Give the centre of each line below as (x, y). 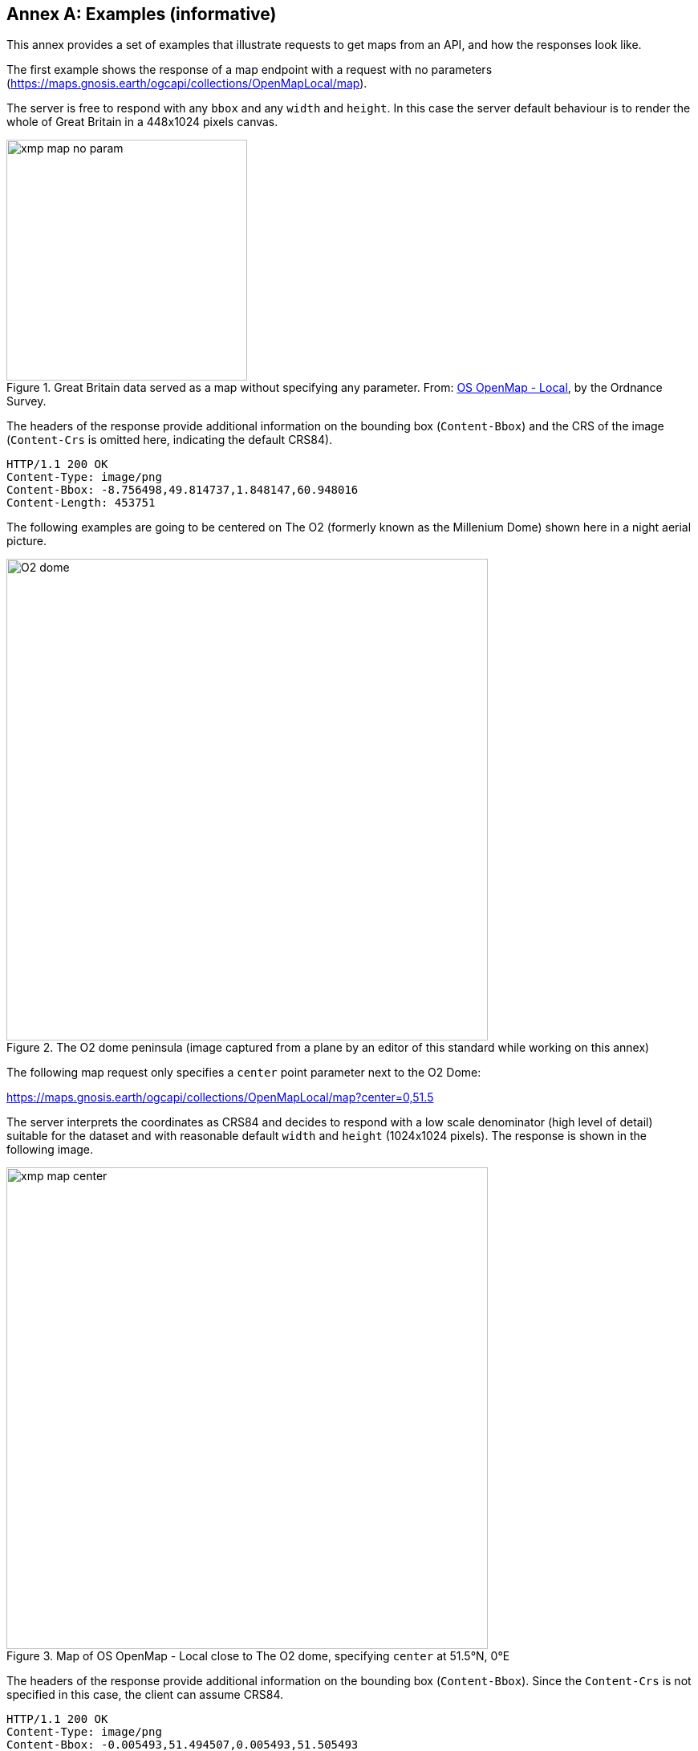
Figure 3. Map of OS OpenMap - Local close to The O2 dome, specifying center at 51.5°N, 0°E (258, 1656)
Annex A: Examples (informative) (142, 14)
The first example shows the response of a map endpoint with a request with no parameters (250, 70)
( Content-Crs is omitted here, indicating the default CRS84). (170, 440)
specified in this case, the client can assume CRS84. (145, 1695)
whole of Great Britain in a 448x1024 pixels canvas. (142, 122)
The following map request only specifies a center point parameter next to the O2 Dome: (244, 1073)
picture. (27, 541)
